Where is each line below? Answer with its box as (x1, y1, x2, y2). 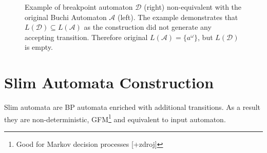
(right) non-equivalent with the (144, 2, 242, 12)
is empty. (25, 42, 53, 52)
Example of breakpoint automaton (25, 2, 133, 12)
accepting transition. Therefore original (25, 31, 148, 42)
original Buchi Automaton (25, 11, 107, 22)
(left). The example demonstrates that (118, 11, 238, 22)
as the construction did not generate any (84, 22, 212, 32)
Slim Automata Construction (4, 72, 214, 93)
